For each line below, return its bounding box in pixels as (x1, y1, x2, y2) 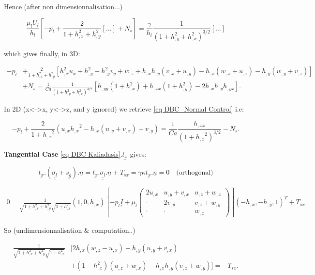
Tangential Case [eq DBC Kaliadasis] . (4, 148, 122, 159)
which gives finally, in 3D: (4, 48, 80, 58)
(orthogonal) (176, 169, 213, 177)
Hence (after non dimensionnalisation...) (4, 1, 123, 11)
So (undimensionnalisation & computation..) (4, 225, 135, 235)
